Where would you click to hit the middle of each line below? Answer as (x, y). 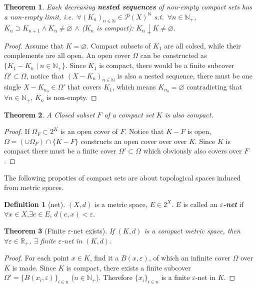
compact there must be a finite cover (60, 151)
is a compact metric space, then (192, 230)
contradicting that (214, 87)
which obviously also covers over (192, 151)
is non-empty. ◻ (72, 97)
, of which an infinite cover (189, 258)
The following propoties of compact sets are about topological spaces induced (122, 177)
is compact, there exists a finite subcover (128, 267)
